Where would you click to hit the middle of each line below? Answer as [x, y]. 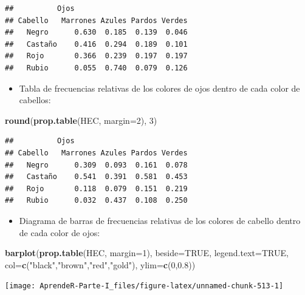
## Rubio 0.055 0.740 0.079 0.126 [96, 68]
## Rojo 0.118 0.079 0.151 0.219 [96, 188]
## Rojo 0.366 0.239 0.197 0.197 [96, 56]
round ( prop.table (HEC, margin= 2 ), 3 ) [81, 120]
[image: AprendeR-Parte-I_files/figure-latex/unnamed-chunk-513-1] [144, 286]
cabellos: [35, 100]
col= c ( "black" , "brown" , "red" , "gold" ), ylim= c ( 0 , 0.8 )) [100, 264]
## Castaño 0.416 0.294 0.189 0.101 [96, 44]
